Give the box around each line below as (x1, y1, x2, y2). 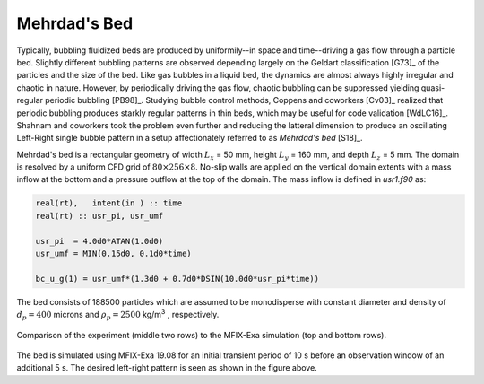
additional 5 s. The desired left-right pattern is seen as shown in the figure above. (16, 362, 317, 373)
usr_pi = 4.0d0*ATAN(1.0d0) (35, 236, 164, 246)
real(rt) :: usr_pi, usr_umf (35, 211, 164, 221)
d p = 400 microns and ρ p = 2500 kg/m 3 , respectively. (16, 308, 220, 322)
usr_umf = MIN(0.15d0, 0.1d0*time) (35, 249, 192, 258)
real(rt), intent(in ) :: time (35, 198, 183, 208)
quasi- (420, 82, 445, 93)
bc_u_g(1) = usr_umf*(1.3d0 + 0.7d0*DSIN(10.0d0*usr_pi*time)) (35, 274, 320, 284)
